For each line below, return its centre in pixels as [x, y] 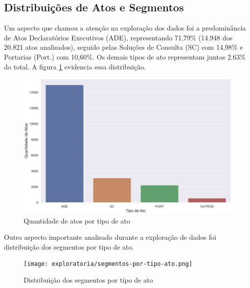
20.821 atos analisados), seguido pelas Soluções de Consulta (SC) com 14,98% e [124, 47]
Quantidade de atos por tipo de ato [77, 220]
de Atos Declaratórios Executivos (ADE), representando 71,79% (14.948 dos [118, 37]
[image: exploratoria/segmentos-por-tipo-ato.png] [108, 264]
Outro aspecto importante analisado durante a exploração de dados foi [110, 237]
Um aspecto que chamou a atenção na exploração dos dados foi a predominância [125, 28]
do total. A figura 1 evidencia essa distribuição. [75, 66]
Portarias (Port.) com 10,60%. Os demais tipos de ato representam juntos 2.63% [125, 56]
